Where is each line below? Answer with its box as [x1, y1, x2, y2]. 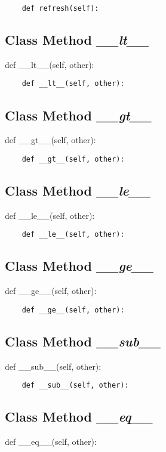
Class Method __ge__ [5, 256, 154, 275]
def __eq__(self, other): [5, 435, 97, 448]
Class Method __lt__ [5, 30, 149, 49]
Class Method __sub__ [5, 332, 161, 350]
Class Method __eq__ [5, 407, 153, 426]
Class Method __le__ [5, 181, 151, 199]
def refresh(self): [21, 4, 99, 13]
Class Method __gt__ [5, 106, 152, 124]
